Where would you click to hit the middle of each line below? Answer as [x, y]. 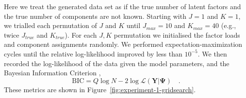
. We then [212, 53]
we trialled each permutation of [50, 25]
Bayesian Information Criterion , [52, 73]
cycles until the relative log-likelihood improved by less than [93, 53]
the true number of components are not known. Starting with [95, 16]
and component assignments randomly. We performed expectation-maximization [123, 44]
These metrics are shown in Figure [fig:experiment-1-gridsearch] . [100, 89]
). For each [81, 35]
